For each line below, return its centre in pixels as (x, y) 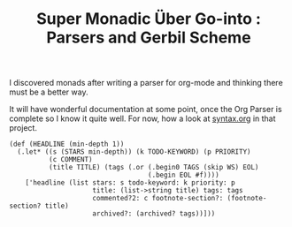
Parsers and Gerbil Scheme (149, 38)
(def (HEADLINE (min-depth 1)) (67, 144)
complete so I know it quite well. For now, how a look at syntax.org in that (142, 118)
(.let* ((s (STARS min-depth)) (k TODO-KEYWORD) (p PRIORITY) (134, 152)
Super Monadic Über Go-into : (149, 19)
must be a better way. (49, 92)
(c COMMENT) (70, 160)
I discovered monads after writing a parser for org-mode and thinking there (146, 83)
